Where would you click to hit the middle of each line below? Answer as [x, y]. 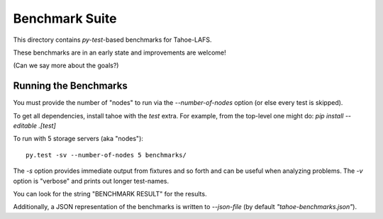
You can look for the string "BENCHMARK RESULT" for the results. [110, 193]
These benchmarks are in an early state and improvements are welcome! [120, 52]
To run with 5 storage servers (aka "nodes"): [78, 139]
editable [25, 126]
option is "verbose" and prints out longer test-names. [91, 181]
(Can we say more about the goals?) [66, 66]
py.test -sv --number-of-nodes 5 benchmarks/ [106, 155]
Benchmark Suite [65, 18]
